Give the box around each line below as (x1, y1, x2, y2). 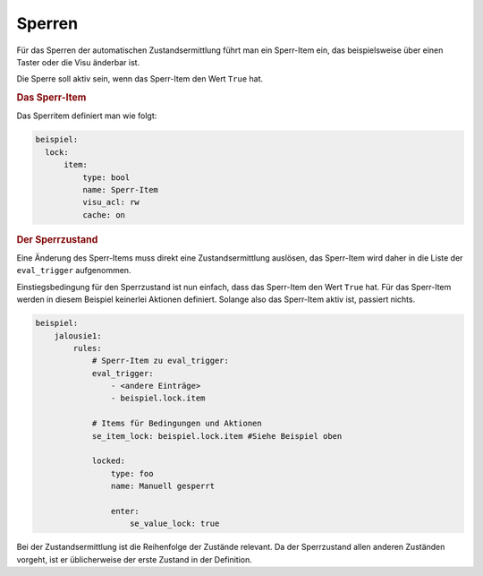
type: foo (110, 469, 154, 478)
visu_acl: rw (81, 197, 140, 208)
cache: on (81, 210, 125, 219)
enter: (110, 506, 140, 516)
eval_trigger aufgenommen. (16, 265, 131, 276)
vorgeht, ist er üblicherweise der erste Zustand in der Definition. (16, 554, 252, 564)
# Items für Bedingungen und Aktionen (91, 418, 263, 429)
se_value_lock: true (130, 519, 220, 529)
